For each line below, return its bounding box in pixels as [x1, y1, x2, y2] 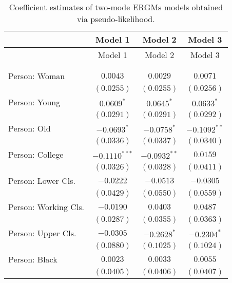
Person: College [8, 148, 64, 160]
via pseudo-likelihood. [77, 13, 155, 25]
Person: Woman [8, 70, 65, 82]
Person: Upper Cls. [8, 227, 76, 239]
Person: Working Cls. [8, 201, 85, 213]
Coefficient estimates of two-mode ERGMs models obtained [9, 1, 223, 13]
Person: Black [8, 253, 57, 265]
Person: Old [8, 122, 51, 134]
